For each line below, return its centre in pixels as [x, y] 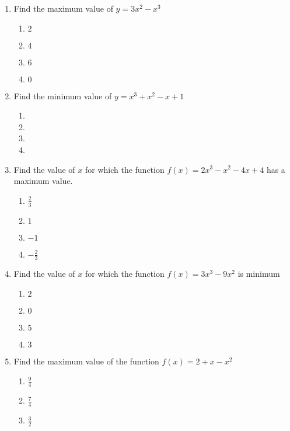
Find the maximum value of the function [86, 361]
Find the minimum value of [63, 95]
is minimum [259, 274]
